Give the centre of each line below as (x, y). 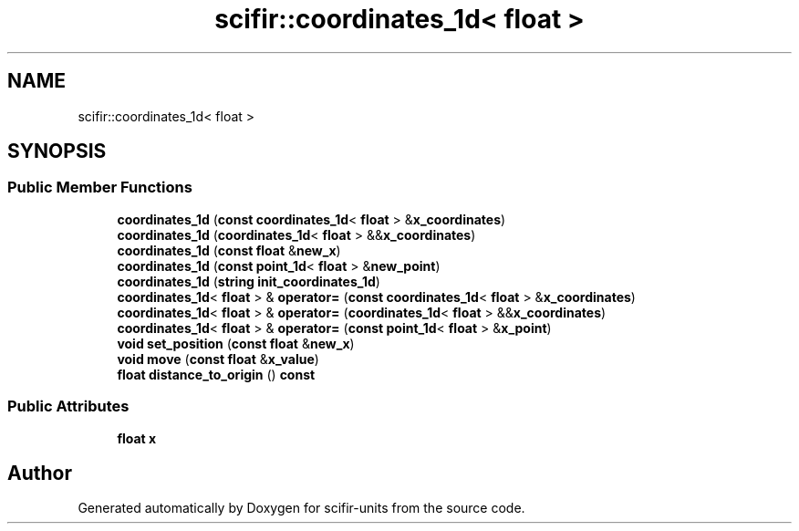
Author (40, 473)
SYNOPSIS (57, 151)
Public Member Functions (100, 187)
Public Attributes (68, 406)
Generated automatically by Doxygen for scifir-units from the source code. (301, 508)
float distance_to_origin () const (216, 374)
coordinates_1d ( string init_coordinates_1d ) (249, 281)
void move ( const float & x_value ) (218, 359)
